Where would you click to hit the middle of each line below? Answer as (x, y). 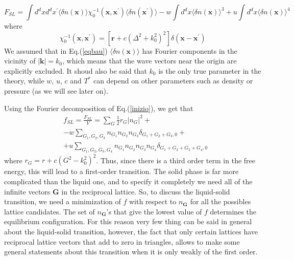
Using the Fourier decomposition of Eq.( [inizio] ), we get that (99, 108)
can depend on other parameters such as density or (173, 81)
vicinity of (20, 61)
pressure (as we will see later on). (56, 90)
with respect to (153, 201)
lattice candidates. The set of (50, 211)
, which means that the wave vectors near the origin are (150, 61)
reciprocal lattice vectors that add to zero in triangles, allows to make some (122, 241)
